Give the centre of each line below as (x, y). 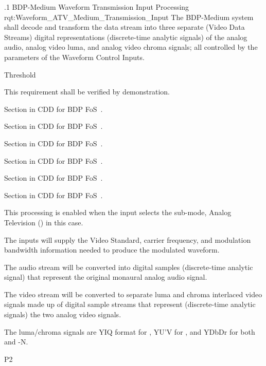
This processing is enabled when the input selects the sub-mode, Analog (118, 212)
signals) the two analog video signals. (63, 314)
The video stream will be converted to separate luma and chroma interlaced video (133, 294)
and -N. (16, 342)
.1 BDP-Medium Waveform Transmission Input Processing (97, 7)
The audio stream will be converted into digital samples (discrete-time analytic (129, 267)
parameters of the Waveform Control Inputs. (74, 57)
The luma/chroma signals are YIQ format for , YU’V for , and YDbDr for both (130, 331)
